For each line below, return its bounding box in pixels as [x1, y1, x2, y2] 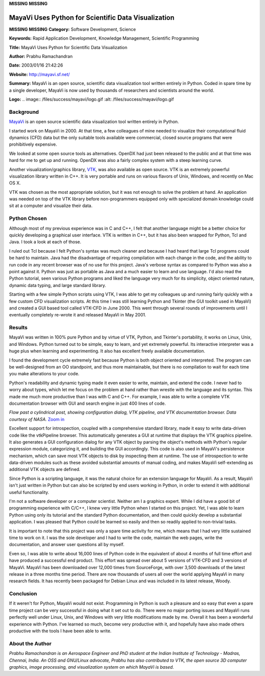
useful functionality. [9, 489, 49, 495]
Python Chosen [9, 215, 47, 222]
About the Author [9, 640, 52, 647]
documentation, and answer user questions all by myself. [9, 542, 125, 547]
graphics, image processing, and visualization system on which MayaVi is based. [9, 664, 174, 670]
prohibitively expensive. [9, 141, 57, 147]
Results [9, 324, 28, 331]
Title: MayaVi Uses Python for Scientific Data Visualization [9, 44, 128, 50]
